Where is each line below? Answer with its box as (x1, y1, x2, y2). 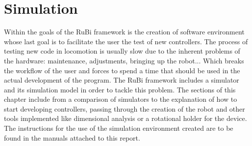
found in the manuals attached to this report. (4, 132, 140, 143)
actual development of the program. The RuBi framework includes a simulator (4, 75, 239, 85)
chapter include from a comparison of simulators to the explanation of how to (4, 94, 237, 104)
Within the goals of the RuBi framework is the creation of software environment (4, 27, 245, 37)
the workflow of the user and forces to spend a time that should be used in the (4, 65, 240, 75)
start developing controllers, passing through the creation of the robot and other (4, 103, 245, 114)
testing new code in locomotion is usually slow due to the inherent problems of (4, 46, 240, 56)
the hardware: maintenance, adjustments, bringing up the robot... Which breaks (4, 55, 244, 65)
